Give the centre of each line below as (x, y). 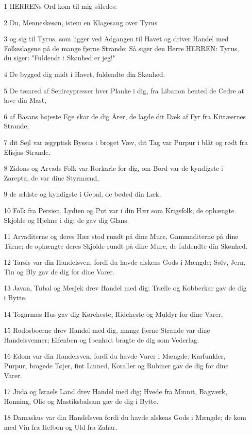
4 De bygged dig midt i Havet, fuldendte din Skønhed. (84, 74)
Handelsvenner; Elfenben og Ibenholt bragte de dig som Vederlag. (101, 339)
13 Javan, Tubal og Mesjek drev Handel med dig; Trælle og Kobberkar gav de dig (125, 288)
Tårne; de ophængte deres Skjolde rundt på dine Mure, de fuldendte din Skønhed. (126, 245)
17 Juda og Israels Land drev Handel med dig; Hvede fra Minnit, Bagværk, (116, 391)
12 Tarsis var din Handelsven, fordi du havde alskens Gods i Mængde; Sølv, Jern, (125, 262)
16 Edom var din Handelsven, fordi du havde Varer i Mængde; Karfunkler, (115, 356)
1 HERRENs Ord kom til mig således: (60, 6)
